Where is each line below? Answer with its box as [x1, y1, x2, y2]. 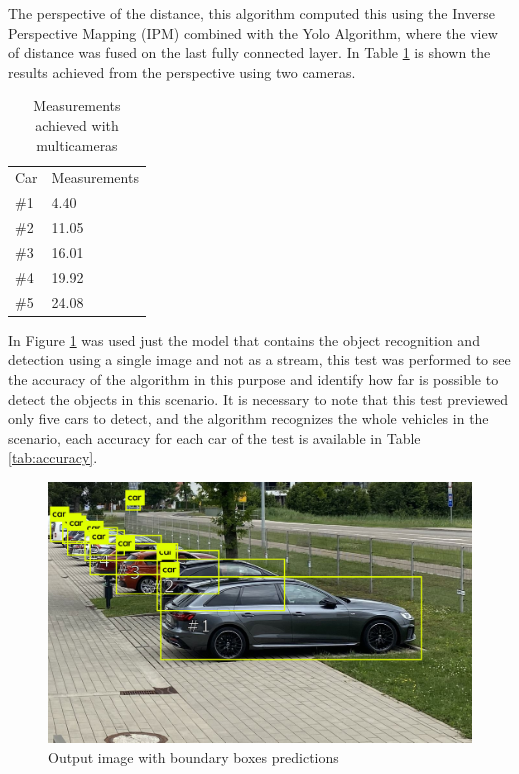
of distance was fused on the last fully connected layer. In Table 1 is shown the [8, 42, 491, 63]
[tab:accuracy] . [8, 447, 98, 468]
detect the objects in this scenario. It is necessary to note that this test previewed [8, 388, 508, 409]
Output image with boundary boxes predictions [48, 746, 339, 767]
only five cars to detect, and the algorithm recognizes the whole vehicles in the [8, 408, 489, 429]
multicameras [36, 134, 118, 155]
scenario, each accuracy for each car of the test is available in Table [8, 427, 421, 448]
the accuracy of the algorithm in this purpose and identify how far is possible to [8, 368, 499, 389]
